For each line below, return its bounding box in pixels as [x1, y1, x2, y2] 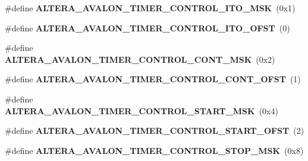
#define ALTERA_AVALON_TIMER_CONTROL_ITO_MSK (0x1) [5, 2, 296, 14]
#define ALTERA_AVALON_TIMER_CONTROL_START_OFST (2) [5, 124, 304, 137]
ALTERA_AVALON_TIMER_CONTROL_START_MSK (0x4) [5, 104, 278, 117]
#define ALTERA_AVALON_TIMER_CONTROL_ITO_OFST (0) [5, 21, 290, 34]
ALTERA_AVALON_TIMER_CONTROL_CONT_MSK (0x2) [5, 53, 275, 65]
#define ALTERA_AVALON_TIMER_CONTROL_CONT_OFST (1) [5, 73, 301, 85]
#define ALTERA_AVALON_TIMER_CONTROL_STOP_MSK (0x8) [5, 144, 304, 156]
